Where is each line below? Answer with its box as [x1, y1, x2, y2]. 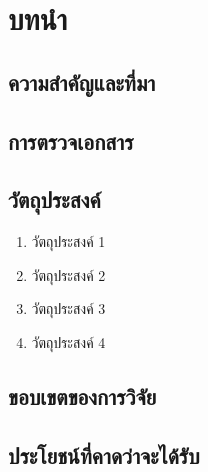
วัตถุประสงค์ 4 [31, 331, 106, 352]
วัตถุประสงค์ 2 [31, 264, 106, 285]
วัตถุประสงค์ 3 [31, 298, 106, 319]
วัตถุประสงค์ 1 [31, 231, 106, 252]
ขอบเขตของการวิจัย [8, 380, 157, 411]
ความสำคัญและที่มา [8, 66, 156, 97]
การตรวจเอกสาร [8, 125, 134, 156]
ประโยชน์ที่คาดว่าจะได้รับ [8, 439, 200, 470]
